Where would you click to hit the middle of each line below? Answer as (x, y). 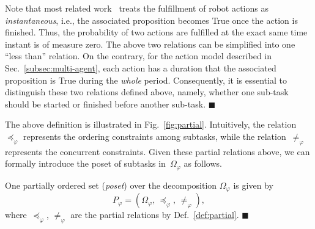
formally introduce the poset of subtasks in (85, 163)
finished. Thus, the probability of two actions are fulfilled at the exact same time (156, 32)
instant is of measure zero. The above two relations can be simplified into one (150, 44)
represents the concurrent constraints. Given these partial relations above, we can (157, 151)
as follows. (203, 163)
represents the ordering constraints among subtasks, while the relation (154, 136)
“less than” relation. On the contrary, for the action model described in (139, 56)
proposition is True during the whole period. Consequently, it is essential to (146, 80)
